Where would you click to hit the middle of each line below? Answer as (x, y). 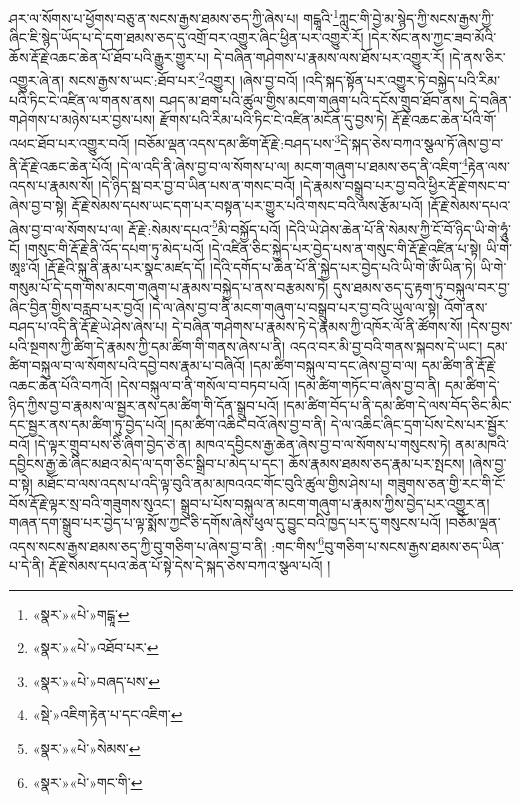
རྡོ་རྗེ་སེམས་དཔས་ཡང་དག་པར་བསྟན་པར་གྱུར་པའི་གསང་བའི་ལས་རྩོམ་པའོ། (247, 204)
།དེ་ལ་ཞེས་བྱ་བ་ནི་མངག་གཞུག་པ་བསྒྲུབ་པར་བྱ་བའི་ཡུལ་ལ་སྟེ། (294, 306)
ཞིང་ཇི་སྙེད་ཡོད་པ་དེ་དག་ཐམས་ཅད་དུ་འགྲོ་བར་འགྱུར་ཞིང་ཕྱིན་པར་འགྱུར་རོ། (186, 37)
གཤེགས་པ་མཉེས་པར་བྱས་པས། (82, 119)
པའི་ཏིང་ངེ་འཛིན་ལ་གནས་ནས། (82, 99)
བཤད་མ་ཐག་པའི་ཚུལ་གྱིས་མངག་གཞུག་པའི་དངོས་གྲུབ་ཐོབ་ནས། (312, 99)
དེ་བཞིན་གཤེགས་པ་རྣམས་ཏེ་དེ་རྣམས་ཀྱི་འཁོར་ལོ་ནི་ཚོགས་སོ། (317, 326)
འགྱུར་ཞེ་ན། (37, 80)
